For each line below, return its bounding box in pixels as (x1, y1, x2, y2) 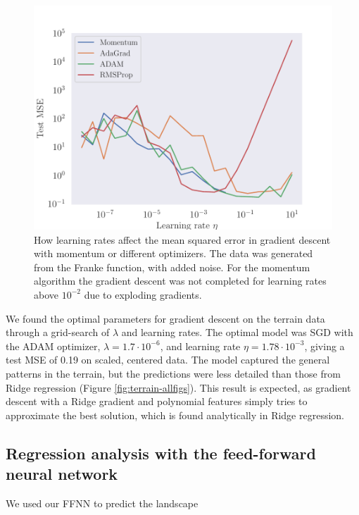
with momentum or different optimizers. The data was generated (34, 246, 313, 261)
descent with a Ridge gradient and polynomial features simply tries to (6, 394, 308, 409)
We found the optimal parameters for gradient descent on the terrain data (6, 311, 325, 325)
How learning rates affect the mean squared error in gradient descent (34, 232, 331, 247)
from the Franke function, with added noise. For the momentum (34, 259, 310, 274)
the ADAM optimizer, (6, 338, 101, 353)
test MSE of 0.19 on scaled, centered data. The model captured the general (6, 352, 330, 367)
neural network (6, 463, 118, 485)
